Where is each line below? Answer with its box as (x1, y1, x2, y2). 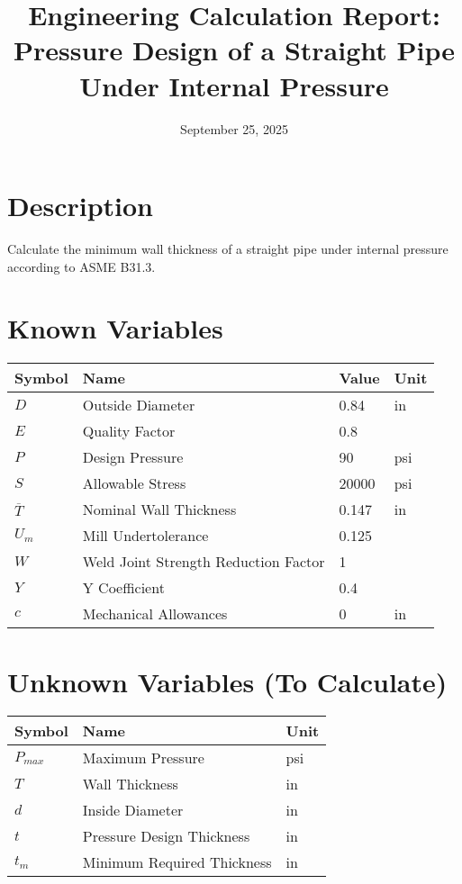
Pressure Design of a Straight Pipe (13, 32, 456, 68)
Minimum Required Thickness (82, 852, 272, 873)
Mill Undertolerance (82, 525, 209, 546)
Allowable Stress (82, 473, 186, 494)
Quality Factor (82, 420, 176, 442)
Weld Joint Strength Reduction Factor (82, 551, 325, 573)
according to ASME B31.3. (7, 257, 156, 275)
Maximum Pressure (82, 747, 204, 769)
